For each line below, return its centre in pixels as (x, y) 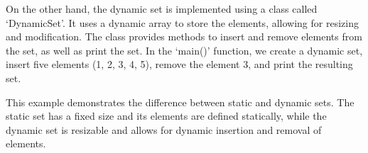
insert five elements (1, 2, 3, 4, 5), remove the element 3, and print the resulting (179, 64)
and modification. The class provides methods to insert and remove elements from (184, 36)
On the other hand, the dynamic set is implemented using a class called (162, 8)
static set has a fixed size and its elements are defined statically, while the (166, 116)
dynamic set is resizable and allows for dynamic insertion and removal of (164, 129)
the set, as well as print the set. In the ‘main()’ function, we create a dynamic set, (184, 50)
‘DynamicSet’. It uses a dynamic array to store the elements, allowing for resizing (182, 22)
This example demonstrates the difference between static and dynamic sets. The (180, 102)
